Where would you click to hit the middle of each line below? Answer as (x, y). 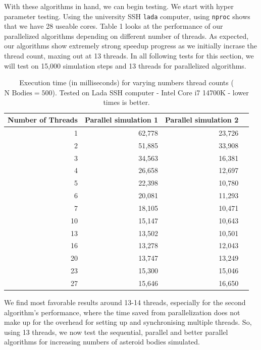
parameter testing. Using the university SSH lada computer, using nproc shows (127, 16)
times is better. (126, 102)
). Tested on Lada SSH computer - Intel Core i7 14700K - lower (150, 92)
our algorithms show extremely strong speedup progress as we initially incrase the (130, 46)
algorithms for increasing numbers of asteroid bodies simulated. (102, 342)
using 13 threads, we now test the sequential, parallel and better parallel (116, 332)
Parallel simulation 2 (202, 120)
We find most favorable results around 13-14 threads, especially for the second (125, 302)
